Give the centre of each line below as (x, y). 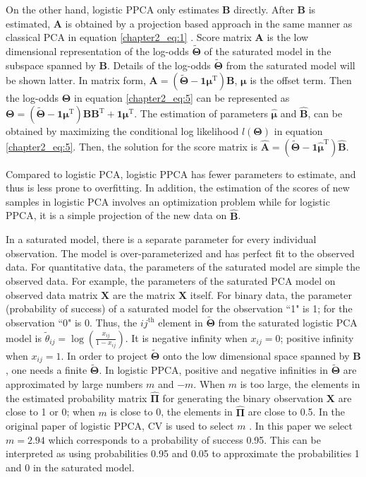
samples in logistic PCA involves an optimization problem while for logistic (168, 201)
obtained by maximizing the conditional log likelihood (122, 131)
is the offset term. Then (301, 80)
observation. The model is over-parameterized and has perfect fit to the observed (180, 253)
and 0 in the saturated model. (70, 467)
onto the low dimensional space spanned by (256, 355)
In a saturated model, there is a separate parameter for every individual (161, 239)
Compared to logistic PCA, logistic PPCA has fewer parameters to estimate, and (181, 173)
